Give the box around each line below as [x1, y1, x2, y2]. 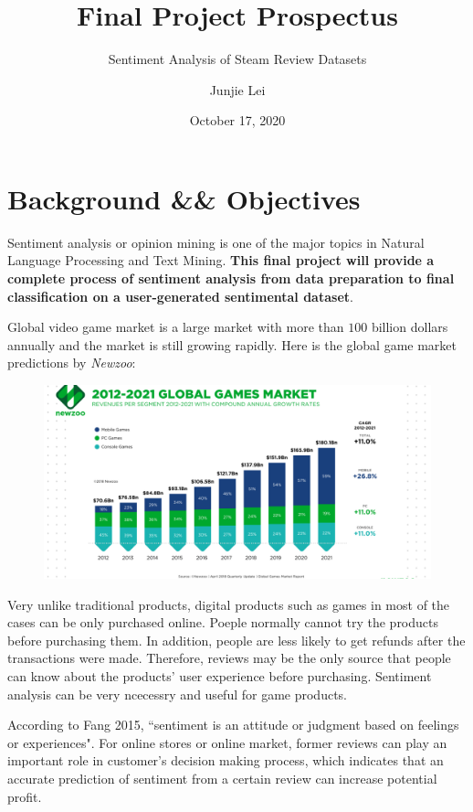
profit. [7, 786, 42, 806]
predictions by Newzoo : [7, 353, 136, 372]
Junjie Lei [209, 80, 266, 99]
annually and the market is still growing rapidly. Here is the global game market [7, 335, 457, 354]
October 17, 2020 [189, 111, 286, 130]
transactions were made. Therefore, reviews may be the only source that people [7, 648, 451, 668]
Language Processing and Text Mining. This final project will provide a [7, 251, 435, 270]
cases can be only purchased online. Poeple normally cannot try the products [7, 613, 439, 632]
